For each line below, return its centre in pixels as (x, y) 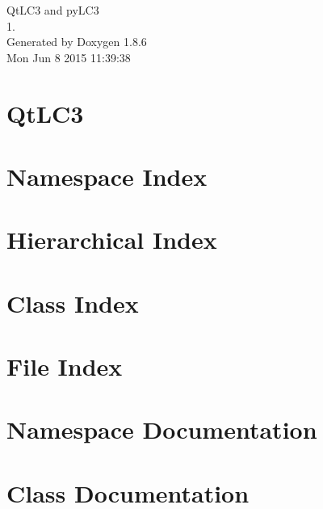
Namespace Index (107, 176)
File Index (65, 366)
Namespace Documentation (162, 429)
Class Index (73, 303)
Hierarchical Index (112, 240)
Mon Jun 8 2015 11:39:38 (69, 57)
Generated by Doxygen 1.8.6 (77, 42)
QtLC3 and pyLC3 (53, 10)
